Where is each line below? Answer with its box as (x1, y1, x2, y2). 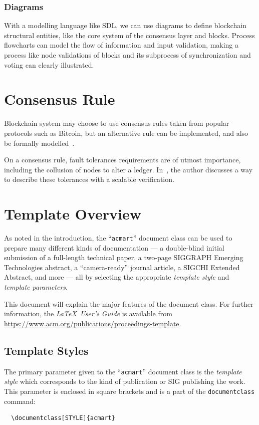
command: (4, 395, 36, 406)
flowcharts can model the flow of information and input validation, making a (4, 40, 239, 50)
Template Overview (4, 203, 142, 224)
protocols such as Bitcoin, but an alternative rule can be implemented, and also (4, 127, 248, 138)
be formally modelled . (4, 137, 75, 148)
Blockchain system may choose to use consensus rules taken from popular (4, 118, 229, 128)
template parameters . (4, 282, 68, 292)
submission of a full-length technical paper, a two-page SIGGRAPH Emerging (4, 252, 243, 263)
